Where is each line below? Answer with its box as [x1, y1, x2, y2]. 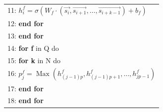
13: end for [7, 30, 44, 40]
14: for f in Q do [7, 42, 59, 53]
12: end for [7, 18, 44, 28]
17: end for [7, 83, 44, 93]
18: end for [7, 95, 44, 106]
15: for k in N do [7, 55, 60, 65]
